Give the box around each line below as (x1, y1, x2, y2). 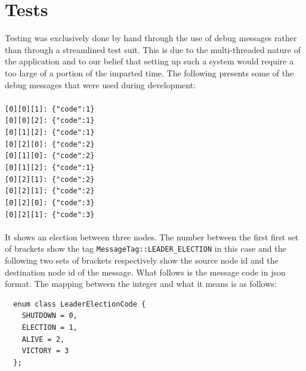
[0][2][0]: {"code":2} (5, 140, 95, 149)
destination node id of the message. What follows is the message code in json (5, 265, 286, 278)
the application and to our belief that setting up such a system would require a (5, 55, 294, 67)
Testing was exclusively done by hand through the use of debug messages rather (5, 32, 297, 44)
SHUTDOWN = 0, (21, 311, 78, 320)
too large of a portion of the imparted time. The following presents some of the (5, 66, 294, 79)
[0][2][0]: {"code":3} (5, 198, 95, 207)
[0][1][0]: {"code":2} (5, 152, 95, 160)
